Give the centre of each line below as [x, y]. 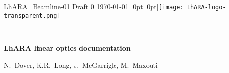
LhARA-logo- [206, 7]
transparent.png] [32, 16]
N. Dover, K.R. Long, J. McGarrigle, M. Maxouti [81, 64]
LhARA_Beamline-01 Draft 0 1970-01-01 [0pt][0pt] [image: [94, 6]
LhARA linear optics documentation [67, 48]
